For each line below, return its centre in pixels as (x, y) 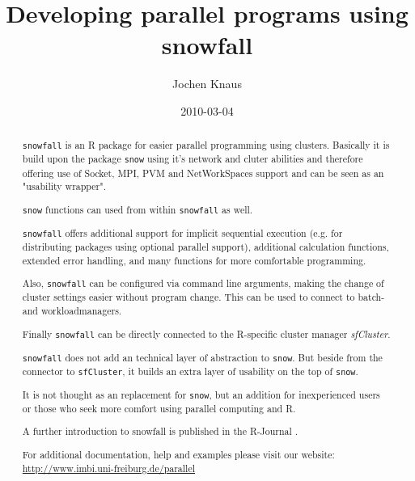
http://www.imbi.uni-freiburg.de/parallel (108, 468)
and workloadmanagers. (72, 310)
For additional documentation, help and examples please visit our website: (178, 454)
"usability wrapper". (64, 186)
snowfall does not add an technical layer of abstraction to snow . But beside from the (202, 357)
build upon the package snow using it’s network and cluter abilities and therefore (193, 159)
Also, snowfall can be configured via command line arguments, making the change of (203, 283)
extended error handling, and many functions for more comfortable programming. (194, 260)
